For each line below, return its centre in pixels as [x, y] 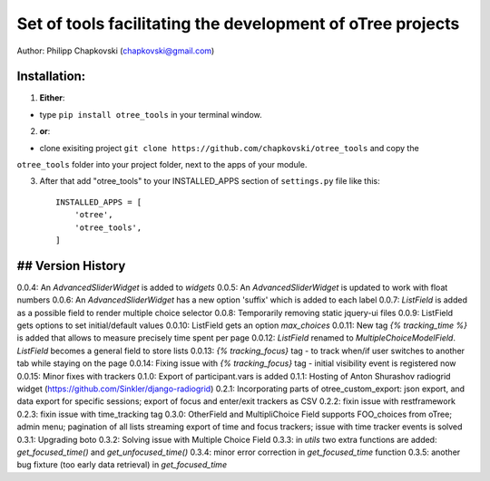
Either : [52, 98]
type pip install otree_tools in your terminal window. [151, 114]
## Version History [71, 266]
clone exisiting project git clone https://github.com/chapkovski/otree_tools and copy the [229, 148]
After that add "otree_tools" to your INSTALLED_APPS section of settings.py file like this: [210, 181]
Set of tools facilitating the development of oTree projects [238, 24]
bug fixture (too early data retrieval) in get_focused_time [122, 465]
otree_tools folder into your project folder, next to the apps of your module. [162, 165]
